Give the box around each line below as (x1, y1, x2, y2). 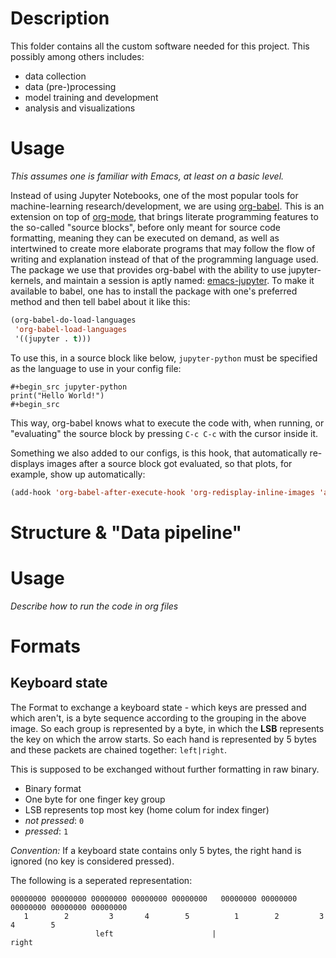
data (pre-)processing (24, 80, 117, 92)
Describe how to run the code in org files (10, 600, 179, 612)
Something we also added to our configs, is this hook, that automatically (10, 447, 308, 459)
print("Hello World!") (10, 390, 105, 401)
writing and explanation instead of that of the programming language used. (10, 253, 319, 265)
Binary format (24, 782, 82, 794)
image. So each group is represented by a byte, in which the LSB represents (10, 722, 325, 734)
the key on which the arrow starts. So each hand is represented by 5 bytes (10, 733, 317, 745)
